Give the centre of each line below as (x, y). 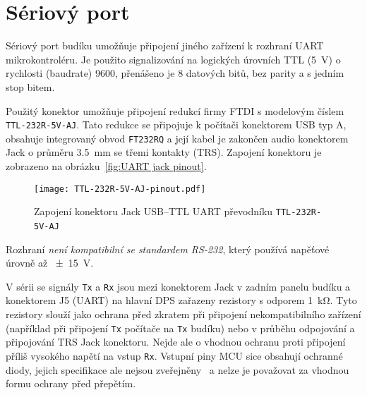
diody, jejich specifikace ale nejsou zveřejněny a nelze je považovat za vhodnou (178, 369)
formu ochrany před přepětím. (71, 383)
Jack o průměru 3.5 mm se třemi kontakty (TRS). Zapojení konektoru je (164, 152)
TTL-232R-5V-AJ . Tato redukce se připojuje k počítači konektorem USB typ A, (176, 124)
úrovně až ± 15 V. (50, 263)
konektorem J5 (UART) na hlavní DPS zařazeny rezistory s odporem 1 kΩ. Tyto (181, 300)
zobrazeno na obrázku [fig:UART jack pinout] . (106, 166)
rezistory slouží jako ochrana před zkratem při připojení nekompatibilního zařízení (183, 314)
